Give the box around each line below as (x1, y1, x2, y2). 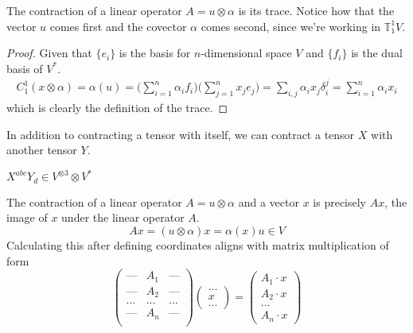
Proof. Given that (6, 45, 92, 61)
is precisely (313, 193, 366, 210)
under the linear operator (61, 209, 185, 226)
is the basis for (119, 45, 191, 61)
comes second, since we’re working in (201, 17, 381, 34)
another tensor (6, 141, 77, 158)
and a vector (238, 193, 299, 210)
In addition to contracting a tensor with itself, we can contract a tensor (6, 126, 355, 142)
